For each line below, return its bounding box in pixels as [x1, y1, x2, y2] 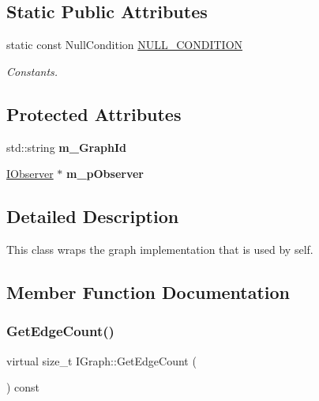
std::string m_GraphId [6, 138, 126, 155]
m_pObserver [66, 165, 144, 182]
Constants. [6, 62, 58, 79]
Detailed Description [6, 204, 179, 229]
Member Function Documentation [6, 279, 291, 304]
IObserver [6, 165, 54, 182]
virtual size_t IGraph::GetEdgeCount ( [6, 352, 197, 369]
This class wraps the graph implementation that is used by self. [6, 240, 313, 257]
